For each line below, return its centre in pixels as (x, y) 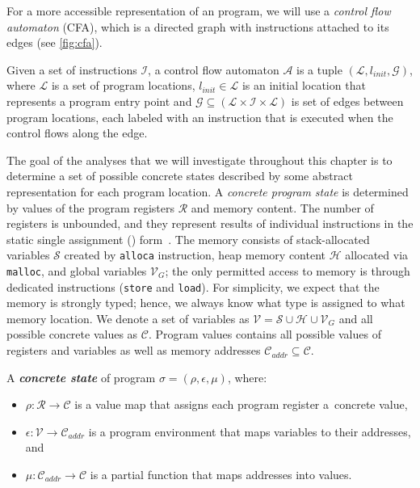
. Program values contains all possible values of (265, 334)
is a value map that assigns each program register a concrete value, (241, 404)
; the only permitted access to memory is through (288, 270)
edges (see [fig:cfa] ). (55, 42)
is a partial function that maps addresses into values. (221, 475)
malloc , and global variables (77, 270)
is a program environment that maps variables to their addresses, (250, 431)
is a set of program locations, (123, 85)
